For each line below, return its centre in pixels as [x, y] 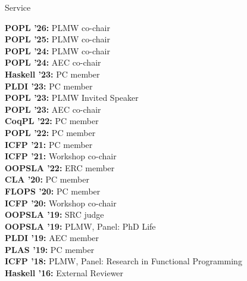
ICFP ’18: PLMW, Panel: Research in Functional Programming [124, 261]
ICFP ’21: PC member [49, 144]
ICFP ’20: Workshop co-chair [61, 203]
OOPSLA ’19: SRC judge [54, 214]
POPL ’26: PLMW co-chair [57, 27]
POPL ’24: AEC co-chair [53, 62]
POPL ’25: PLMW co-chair [57, 39]
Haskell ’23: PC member [52, 74]
